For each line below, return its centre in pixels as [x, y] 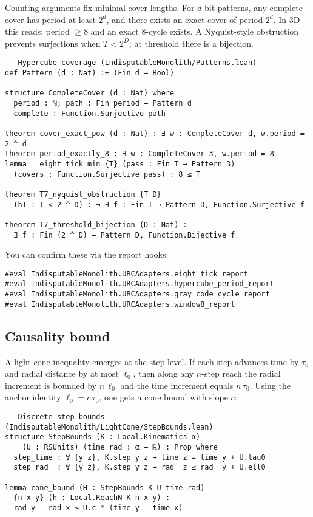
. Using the [270, 385]
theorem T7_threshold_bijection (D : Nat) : [96, 224]
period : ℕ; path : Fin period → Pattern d [103, 103]
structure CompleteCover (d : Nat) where [90, 93]
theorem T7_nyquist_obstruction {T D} [83, 194]
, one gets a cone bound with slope [163, 397]
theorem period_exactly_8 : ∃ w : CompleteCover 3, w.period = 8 [140, 154]
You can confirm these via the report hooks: [87, 254]
